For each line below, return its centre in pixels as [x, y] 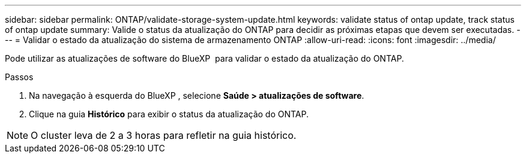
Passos [19, 77]
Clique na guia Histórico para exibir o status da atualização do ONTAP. [169, 114]
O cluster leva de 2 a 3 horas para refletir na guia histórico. [164, 135]
